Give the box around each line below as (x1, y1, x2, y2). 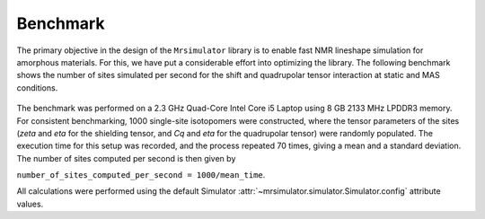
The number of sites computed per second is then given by (16, 153, 236, 163)
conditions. (16, 82, 58, 93)
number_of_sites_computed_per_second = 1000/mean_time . (16, 170, 266, 180)
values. (16, 198, 44, 209)
